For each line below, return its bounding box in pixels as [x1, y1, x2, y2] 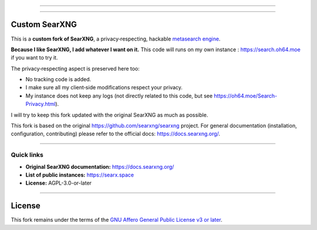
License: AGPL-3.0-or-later [25, 179, 92, 186]
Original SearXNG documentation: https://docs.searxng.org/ [25, 163, 174, 170]
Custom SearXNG [11, 19, 77, 29]
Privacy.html [25, 101, 56, 108]
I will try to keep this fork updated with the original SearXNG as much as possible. [11, 111, 208, 118]
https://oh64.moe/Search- [214, 92, 278, 99]
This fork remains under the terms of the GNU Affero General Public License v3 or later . [11, 216, 222, 224]
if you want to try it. [11, 54, 58, 61]
